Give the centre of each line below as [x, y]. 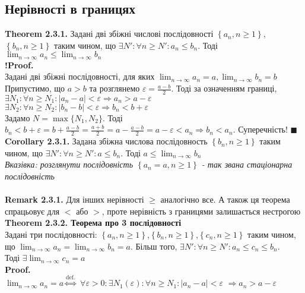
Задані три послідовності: [51, 234]
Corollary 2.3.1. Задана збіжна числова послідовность [106, 141]
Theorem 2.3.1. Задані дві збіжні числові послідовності [109, 34]
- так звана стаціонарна [247, 164]
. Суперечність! [260, 129]
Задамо [18, 117]
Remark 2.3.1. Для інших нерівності [74, 199]
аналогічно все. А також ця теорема [225, 199]
